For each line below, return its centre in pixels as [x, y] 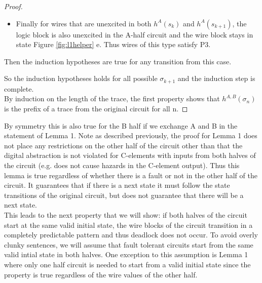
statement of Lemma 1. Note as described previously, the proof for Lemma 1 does [131, 135]
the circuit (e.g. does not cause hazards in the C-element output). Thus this [122, 165]
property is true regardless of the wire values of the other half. [101, 274]
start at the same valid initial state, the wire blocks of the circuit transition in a [128, 225]
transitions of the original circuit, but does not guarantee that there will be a [124, 195]
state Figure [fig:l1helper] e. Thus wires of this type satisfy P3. [113, 44]
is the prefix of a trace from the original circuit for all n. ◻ [96, 109]
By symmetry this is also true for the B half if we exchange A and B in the [121, 125]
